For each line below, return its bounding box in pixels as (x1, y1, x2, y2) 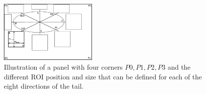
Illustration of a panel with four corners (4, 62, 123, 72)
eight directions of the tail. (4, 81, 84, 91)
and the (167, 62, 191, 72)
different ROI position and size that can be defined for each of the (4, 71, 202, 81)
